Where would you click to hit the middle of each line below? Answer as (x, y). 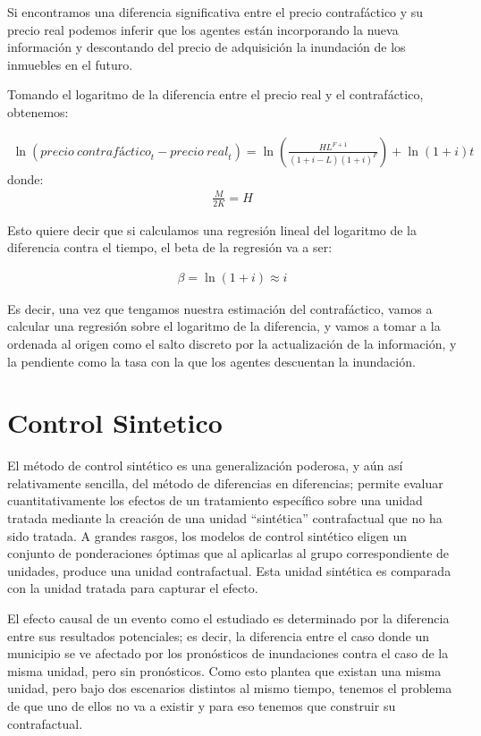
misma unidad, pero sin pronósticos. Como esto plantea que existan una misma (224, 670)
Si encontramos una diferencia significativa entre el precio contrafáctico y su (215, 12)
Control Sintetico (115, 423)
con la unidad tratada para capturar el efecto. (133, 588)
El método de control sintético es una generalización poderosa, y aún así (205, 465)
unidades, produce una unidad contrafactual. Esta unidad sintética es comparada (229, 570)
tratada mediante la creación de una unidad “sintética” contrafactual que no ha (225, 518)
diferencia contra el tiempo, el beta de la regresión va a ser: (170, 247)
